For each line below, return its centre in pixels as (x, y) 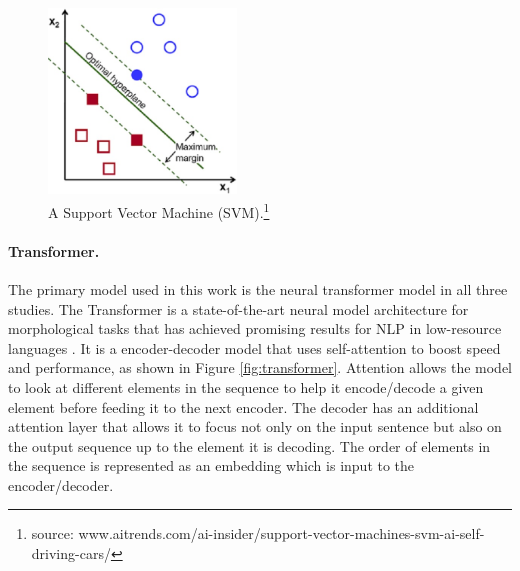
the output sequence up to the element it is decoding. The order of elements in (249, 445)
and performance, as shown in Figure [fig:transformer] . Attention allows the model (260, 367)
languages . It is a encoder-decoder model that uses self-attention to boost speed (254, 347)
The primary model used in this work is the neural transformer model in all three (258, 288)
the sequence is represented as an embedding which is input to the (211, 465)
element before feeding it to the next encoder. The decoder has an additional (243, 406)
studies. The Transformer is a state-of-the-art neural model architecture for (238, 308)
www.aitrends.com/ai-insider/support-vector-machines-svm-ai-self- (281, 533)
